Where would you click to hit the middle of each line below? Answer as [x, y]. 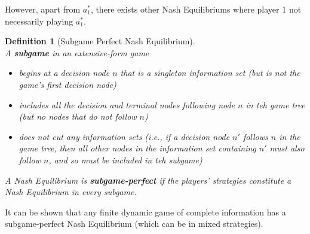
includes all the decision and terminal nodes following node [127, 104]
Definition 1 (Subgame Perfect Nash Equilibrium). [100, 41]
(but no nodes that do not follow [78, 116]
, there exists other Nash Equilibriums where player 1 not [196, 9]
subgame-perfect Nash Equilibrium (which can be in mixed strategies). [134, 224]
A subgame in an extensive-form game [77, 52]
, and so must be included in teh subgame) [125, 159]
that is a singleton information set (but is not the [210, 73]
